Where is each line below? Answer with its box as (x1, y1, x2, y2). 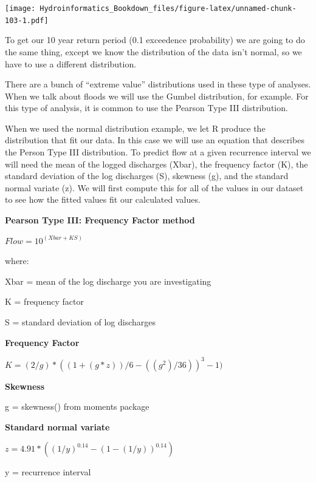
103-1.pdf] (5, 16, 49, 25)
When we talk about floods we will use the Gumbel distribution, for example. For (5, 89, 309, 102)
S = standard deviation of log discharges (5, 316, 156, 328)
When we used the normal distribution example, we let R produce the (5, 121, 266, 134)
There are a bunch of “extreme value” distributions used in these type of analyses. (5, 78, 311, 90)
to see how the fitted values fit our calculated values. (5, 193, 201, 206)
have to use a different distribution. (5, 57, 137, 70)
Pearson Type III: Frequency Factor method (5, 214, 195, 226)
